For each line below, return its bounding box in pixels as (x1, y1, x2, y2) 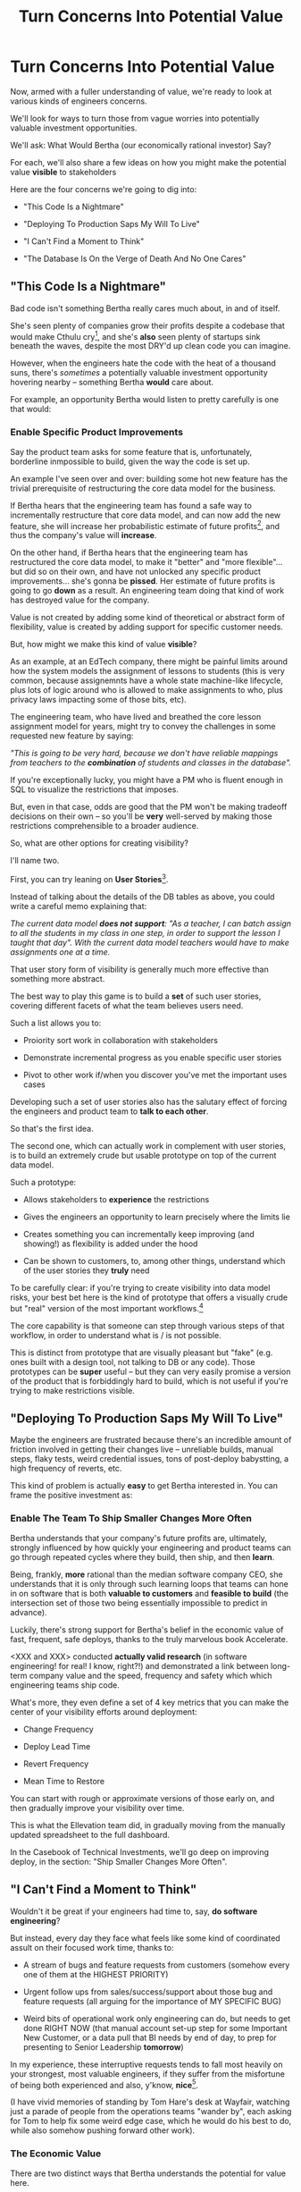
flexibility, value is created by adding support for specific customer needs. (10, 621, 284, 632)
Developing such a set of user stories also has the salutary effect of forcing (10, 1097, 288, 1108)
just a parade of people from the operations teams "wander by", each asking (10, 2106, 292, 2117)
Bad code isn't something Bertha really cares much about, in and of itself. (10, 302, 280, 314)
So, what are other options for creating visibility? (10, 838, 189, 848)
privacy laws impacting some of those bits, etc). (10, 695, 187, 705)
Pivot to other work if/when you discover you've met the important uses (22, 1070, 288, 1081)
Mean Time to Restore (22, 1775, 105, 1786)
